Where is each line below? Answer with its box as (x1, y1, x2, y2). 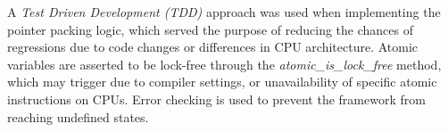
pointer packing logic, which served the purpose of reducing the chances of (7, 20, 413, 38)
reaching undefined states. (7, 107, 149, 126)
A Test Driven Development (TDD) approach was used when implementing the (7, 3, 441, 21)
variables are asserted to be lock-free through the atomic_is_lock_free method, (7, 54, 442, 73)
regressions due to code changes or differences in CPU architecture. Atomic (7, 37, 419, 56)
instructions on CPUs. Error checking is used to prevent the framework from (7, 89, 426, 108)
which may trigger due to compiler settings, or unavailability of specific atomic (7, 72, 437, 91)
